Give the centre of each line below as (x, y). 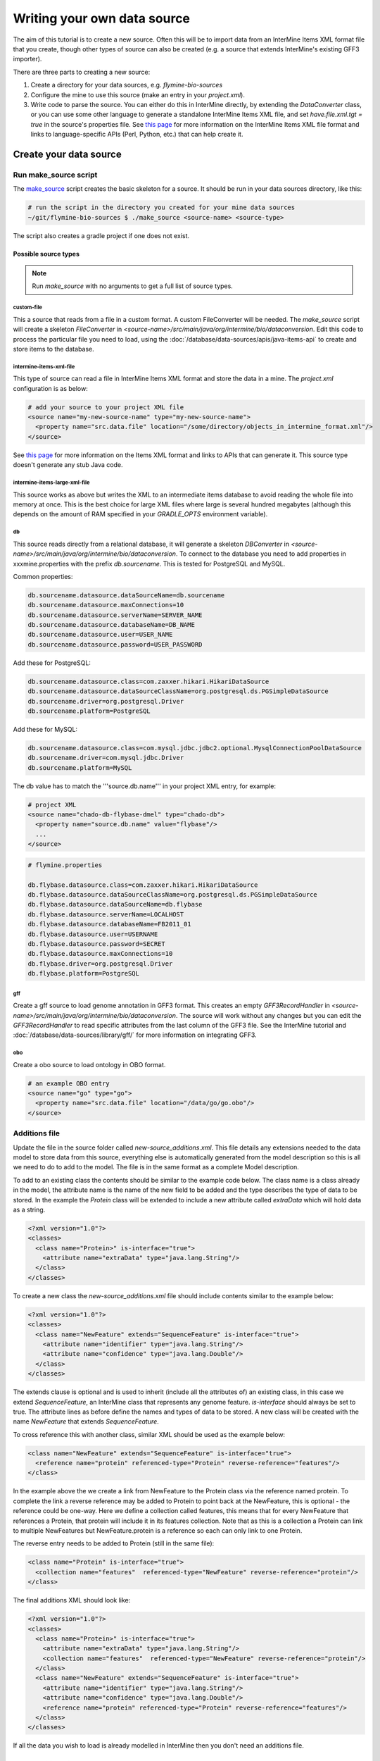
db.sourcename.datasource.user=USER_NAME (100, 635)
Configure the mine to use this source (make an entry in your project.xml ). (138, 94)
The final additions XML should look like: (72, 1600)
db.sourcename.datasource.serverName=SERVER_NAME (115, 615)
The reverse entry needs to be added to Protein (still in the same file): (114, 1543)
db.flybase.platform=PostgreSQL (84, 973)
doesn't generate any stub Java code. (68, 465)
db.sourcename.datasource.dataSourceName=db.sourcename (126, 595)
